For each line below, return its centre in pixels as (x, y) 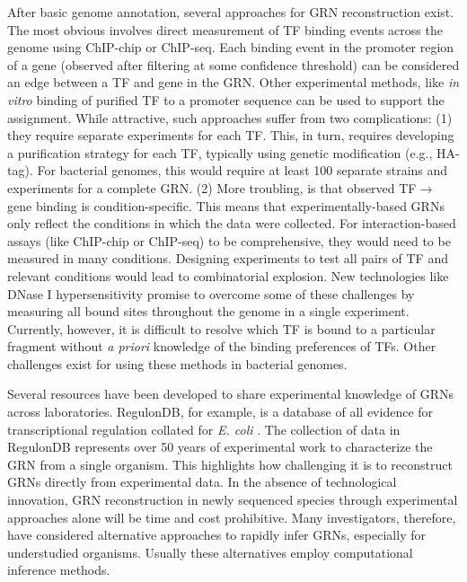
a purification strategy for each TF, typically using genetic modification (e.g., (220, 152)
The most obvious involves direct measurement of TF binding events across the (225, 29)
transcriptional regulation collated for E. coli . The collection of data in (204, 429)
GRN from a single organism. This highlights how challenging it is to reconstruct (230, 464)
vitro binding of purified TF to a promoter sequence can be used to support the (226, 99)
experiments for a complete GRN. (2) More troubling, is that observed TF (212, 187)
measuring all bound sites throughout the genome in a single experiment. (208, 311)
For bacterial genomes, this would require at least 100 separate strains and (242, 170)
